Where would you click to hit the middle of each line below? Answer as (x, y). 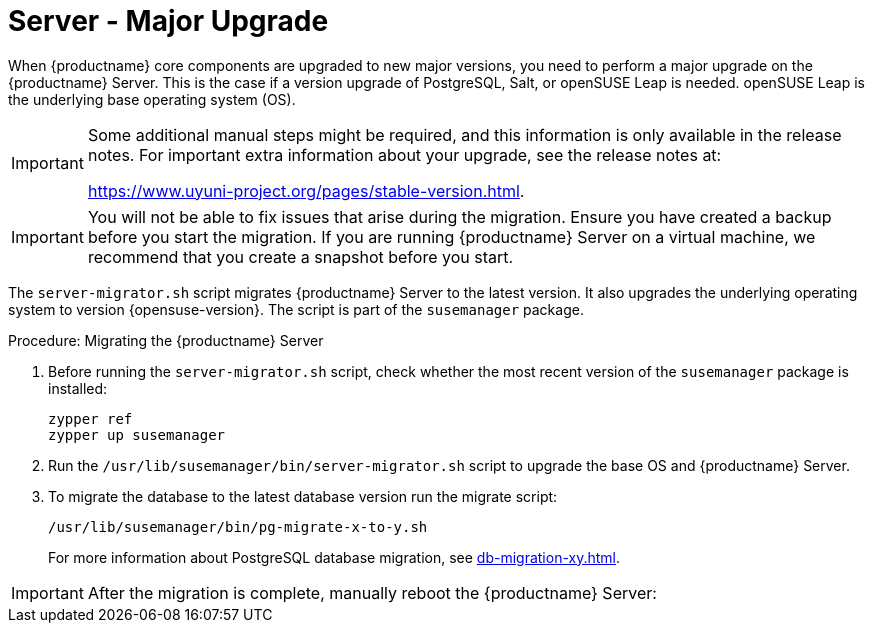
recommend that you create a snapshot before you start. (300, 256)
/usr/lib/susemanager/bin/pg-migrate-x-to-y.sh (238, 526)
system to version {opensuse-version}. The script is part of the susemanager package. (296, 309)
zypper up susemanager (137, 434)
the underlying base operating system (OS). (152, 99)
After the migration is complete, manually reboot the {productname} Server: (372, 592)
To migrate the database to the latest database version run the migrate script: (303, 496)
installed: (78, 388)
